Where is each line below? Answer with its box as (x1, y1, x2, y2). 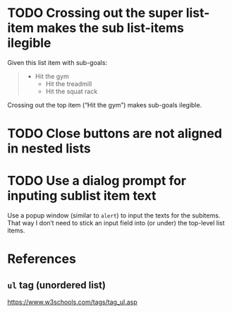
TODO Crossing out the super (7, 5, 183, 21)
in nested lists (7, 141, 91, 157)
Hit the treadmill (45, 79, 92, 88)
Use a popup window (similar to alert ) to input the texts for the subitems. (7, 211, 221, 220)
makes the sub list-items (36, 20, 185, 36)
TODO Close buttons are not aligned (7, 126, 222, 142)
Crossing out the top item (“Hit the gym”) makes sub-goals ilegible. (7, 100, 202, 109)
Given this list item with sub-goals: (7, 58, 108, 66)
